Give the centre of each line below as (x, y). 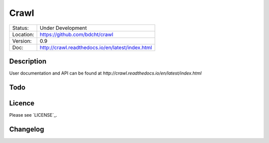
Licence (22, 103)
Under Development (63, 28)
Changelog (27, 129)
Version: (22, 41)
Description (28, 61)
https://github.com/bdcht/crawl (76, 34)
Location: (23, 34)
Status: (21, 28)
